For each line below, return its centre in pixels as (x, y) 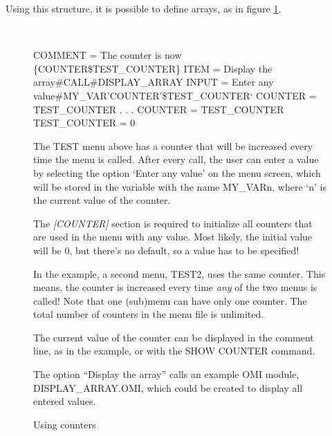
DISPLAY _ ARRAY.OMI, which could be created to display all (168, 387)
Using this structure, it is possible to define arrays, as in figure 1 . (144, 8)
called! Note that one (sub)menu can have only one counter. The (170, 300)
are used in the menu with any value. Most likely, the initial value (173, 237)
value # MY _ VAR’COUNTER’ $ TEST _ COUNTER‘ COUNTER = (175, 95)
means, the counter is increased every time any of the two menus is (175, 287)
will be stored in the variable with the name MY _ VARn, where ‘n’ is (180, 186)
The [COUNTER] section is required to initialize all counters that (173, 223)
